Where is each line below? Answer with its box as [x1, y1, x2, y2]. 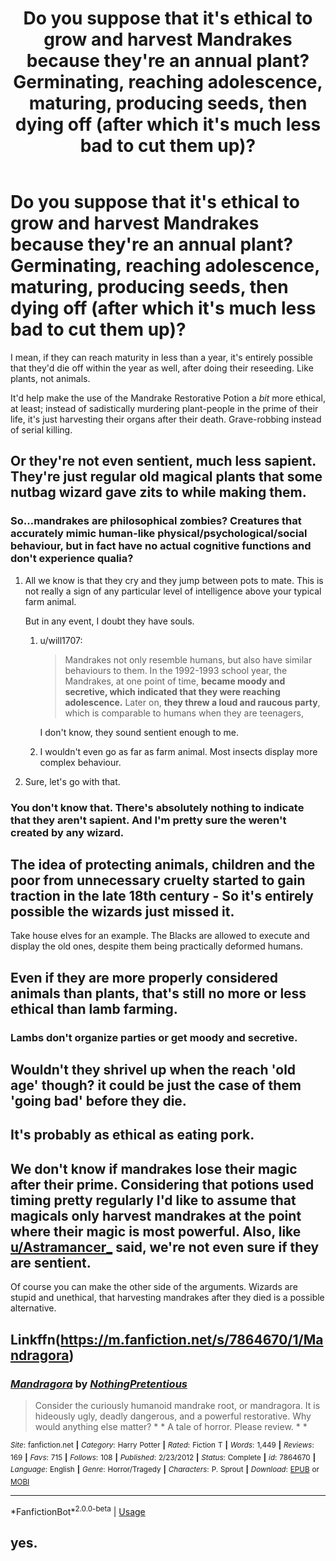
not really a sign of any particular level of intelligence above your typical [24, 585, 322, 597]
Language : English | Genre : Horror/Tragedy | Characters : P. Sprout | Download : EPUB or [10, 1465, 320, 1475]
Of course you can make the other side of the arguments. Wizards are [10, 1281, 298, 1293]
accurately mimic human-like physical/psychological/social [10, 527, 308, 541]
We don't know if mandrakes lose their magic [10, 1160, 298, 1177]
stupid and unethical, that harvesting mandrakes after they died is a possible [10, 1292, 325, 1304]
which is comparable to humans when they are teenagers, [64, 707, 304, 719]
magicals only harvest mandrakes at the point [10, 1207, 302, 1224]
